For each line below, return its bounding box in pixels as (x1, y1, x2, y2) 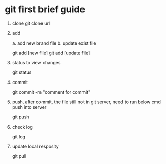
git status (12, 69, 32, 75)
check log (12, 124, 33, 130)
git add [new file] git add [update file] (12, 50, 90, 56)
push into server (12, 104, 47, 110)
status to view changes (12, 59, 61, 65)
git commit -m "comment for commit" (12, 89, 91, 95)
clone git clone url (12, 20, 50, 26)
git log (12, 133, 26, 140)
